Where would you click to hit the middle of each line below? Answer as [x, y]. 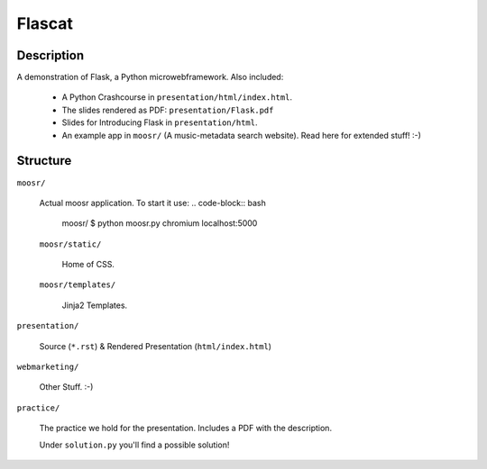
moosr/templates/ [78, 285]
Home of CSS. [88, 265]
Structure [44, 161]
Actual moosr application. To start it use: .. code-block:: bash [152, 203]
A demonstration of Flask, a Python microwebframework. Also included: [150, 77]
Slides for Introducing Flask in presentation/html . [160, 122]
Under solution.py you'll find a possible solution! [134, 445]
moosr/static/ [70, 244]
